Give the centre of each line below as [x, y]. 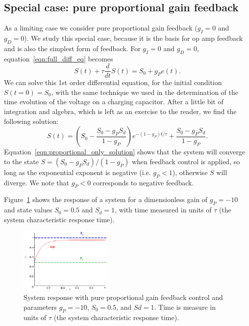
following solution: [31, 121]
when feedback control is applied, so [186, 161]
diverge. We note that [37, 182]
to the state [21, 161]
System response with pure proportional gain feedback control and [123, 297]
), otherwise [190, 172]
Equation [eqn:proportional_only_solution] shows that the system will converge [124, 152]
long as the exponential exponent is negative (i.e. [77, 172]
